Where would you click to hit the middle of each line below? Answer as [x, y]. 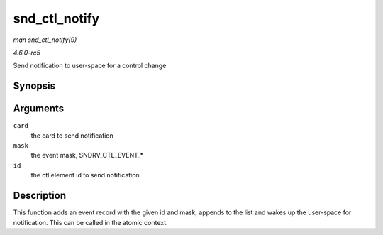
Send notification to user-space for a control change [90, 66]
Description [40, 196]
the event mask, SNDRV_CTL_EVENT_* [87, 155]
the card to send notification [72, 136]
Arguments [39, 109]
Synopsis [34, 86]
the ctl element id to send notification [85, 175]
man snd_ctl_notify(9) [45, 40]
